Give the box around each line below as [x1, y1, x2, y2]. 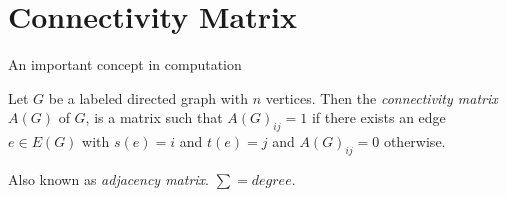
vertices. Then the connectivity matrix [265, 87, 498, 108]
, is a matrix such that [85, 107, 223, 128]
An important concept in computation [8, 54, 242, 75]
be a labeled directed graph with [48, 87, 248, 108]
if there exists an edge [311, 107, 446, 128]
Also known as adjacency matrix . [8, 168, 210, 189]
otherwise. [383, 131, 446, 152]
